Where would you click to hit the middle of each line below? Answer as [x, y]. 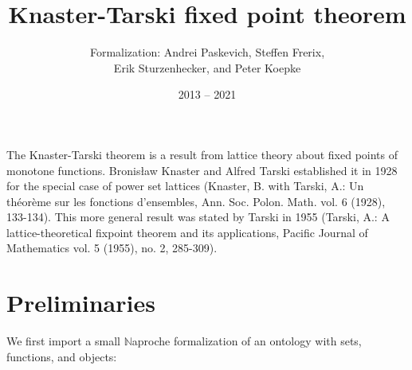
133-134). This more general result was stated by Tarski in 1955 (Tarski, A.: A [198, 217]
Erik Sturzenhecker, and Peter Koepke [207, 67]
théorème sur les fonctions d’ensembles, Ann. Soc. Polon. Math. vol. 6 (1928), [196, 201]
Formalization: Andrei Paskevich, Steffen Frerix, [207, 52]
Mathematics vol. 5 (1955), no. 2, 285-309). [112, 248]
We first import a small [63, 341]
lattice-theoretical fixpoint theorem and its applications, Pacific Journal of [187, 232]
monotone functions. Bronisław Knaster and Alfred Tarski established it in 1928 [202, 170]
